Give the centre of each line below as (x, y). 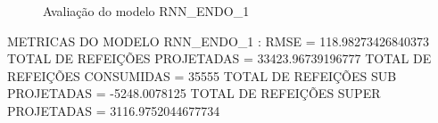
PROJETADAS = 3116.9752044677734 (114, 110)
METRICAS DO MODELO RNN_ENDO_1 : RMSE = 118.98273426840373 (219, 41)
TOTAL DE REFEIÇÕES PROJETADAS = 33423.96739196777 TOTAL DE (219, 58)
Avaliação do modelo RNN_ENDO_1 (146, 11)
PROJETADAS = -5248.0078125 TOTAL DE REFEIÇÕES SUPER (194, 93)
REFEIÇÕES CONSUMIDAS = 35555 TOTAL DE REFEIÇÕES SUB (202, 75)
